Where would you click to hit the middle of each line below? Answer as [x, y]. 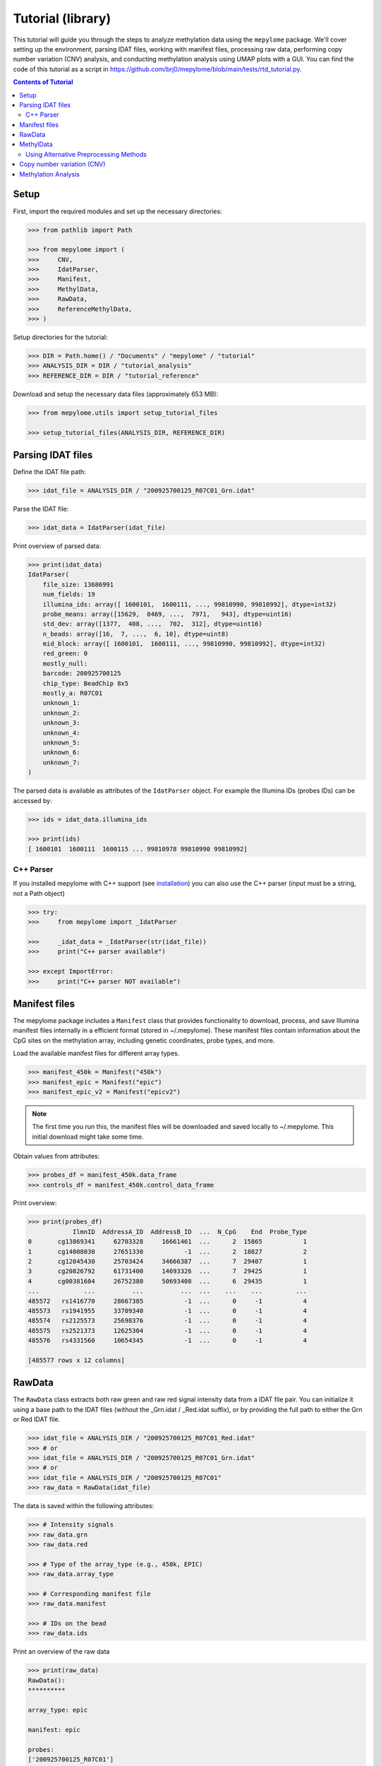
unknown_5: [61, 742]
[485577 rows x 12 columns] [76, 1360]
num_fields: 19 [69, 594]
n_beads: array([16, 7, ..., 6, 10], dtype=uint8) [136, 634]
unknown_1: [61, 703]
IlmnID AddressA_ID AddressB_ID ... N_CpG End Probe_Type [189, 1232]
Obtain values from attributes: [56, 1156]
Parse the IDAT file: [41, 509]
